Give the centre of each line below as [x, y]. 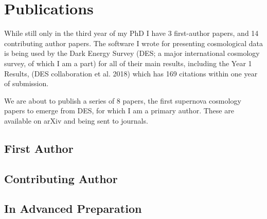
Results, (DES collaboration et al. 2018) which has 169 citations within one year [131, 73]
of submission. [26, 83]
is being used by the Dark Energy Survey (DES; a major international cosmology [132, 53]
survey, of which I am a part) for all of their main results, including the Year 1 [128, 63]
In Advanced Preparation [73, 208]
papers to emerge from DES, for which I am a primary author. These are [119, 111]
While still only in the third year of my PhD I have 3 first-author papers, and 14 [131, 33]
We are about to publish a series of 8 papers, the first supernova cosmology [123, 100]
